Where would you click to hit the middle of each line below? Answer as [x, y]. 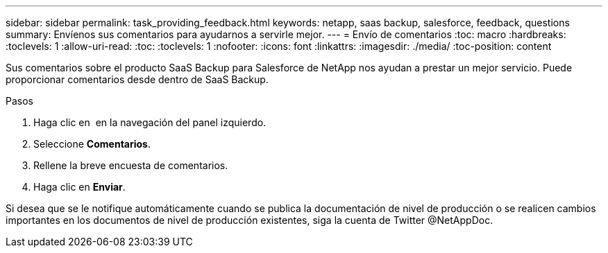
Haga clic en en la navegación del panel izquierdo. [150, 122]
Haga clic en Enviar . [79, 187]
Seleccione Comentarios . [92, 144]
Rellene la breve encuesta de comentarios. [131, 165]
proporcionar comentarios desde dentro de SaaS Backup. [137, 79]
